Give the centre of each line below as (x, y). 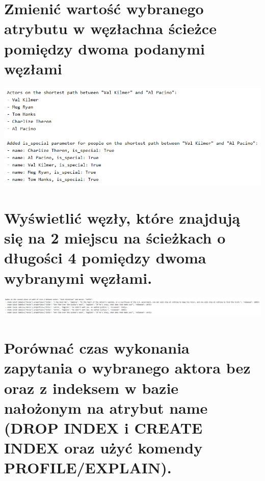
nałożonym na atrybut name (106, 407)
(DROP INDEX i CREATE (103, 427)
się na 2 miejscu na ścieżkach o (115, 238)
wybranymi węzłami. (78, 277)
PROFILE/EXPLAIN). (88, 467)
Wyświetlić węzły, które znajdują (122, 218)
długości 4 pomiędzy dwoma (105, 258)
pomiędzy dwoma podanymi (104, 48)
